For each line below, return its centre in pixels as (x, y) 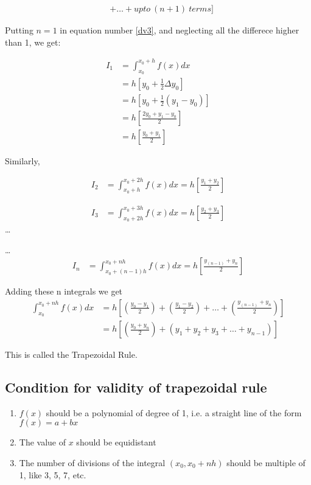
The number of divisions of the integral (92, 462)
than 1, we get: (33, 42)
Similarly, (23, 161)
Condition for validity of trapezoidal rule (136, 387)
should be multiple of (266, 462)
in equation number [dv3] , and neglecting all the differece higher (180, 30)
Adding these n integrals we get (64, 291)
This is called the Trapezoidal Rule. (71, 354)
